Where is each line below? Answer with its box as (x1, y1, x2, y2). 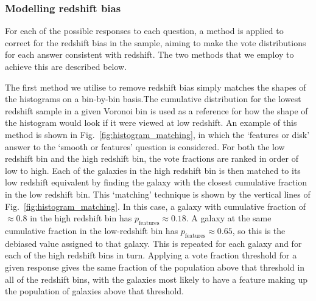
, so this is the (232, 224, 286, 237)
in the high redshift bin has (30, 212, 132, 224)
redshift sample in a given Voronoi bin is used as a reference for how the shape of (5, 104, 308, 117)
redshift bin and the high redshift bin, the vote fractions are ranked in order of (5, 152, 299, 165)
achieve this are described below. (5, 60, 127, 72)
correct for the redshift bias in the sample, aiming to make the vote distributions (5, 36, 306, 49)
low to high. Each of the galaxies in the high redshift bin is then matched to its (5, 164, 301, 176)
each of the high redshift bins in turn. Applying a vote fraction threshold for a (5, 249, 297, 261)
